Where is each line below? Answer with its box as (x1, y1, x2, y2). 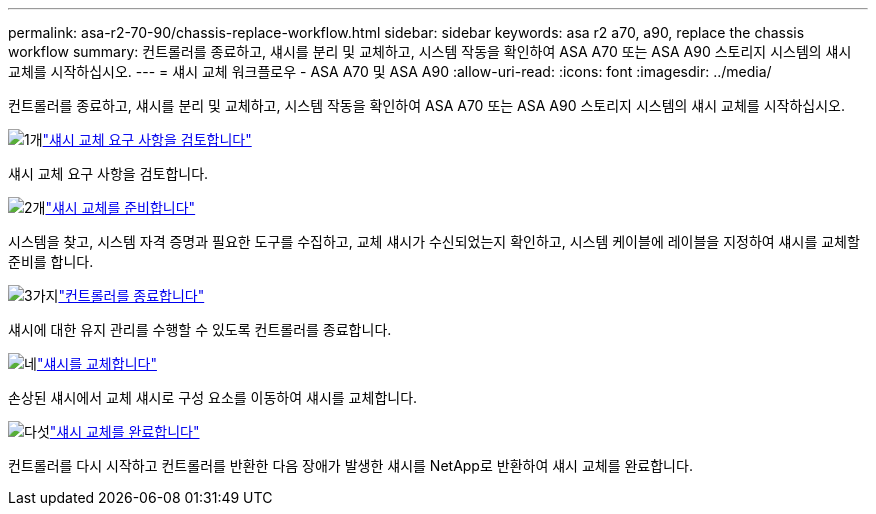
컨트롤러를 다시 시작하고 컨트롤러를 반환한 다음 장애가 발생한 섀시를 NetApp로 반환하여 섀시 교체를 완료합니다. (8, 457, 693, 474)
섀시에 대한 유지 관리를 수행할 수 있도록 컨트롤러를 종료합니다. (8, 321, 392, 338)
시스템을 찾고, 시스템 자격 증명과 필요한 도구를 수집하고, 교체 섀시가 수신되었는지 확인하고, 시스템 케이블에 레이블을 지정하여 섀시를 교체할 (8, 233, 860, 250)
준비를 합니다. (8, 253, 94, 270)
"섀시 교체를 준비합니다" (45, 199, 196, 216)
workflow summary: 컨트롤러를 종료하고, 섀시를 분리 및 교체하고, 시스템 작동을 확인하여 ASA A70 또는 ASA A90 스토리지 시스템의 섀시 (8, 43, 852, 60)
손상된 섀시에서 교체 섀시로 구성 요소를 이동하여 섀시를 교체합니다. (8, 389, 418, 406)
